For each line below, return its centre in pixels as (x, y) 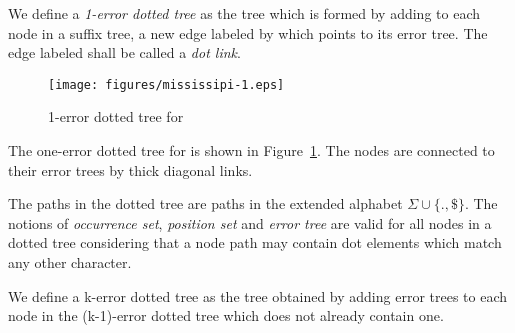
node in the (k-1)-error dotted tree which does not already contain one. (226, 315)
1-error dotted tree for (116, 116)
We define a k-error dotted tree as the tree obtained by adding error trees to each (258, 295)
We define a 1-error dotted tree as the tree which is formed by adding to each (244, 13)
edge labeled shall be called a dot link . (124, 52)
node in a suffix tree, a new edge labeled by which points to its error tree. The (248, 32)
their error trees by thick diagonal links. (130, 169)
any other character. (70, 262)
